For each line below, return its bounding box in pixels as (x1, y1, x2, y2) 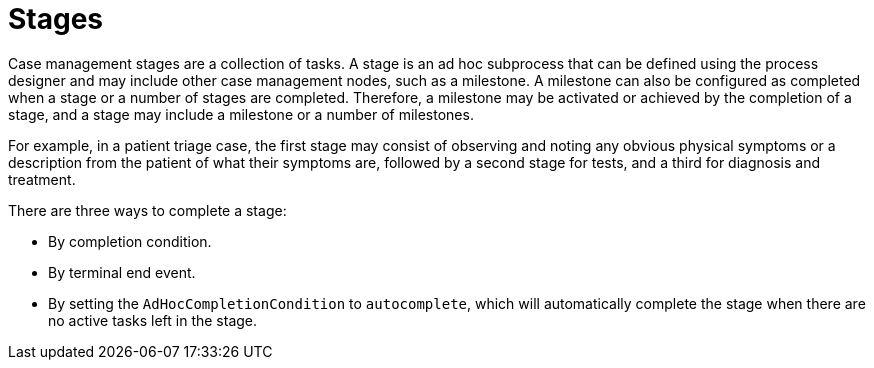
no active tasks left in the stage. (48, 311, 258, 329)
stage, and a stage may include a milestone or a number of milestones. (8, 105, 474, 123)
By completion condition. (48, 232, 212, 250)
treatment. (8, 170, 76, 188)
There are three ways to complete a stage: (8, 201, 287, 219)
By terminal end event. (48, 263, 196, 281)
